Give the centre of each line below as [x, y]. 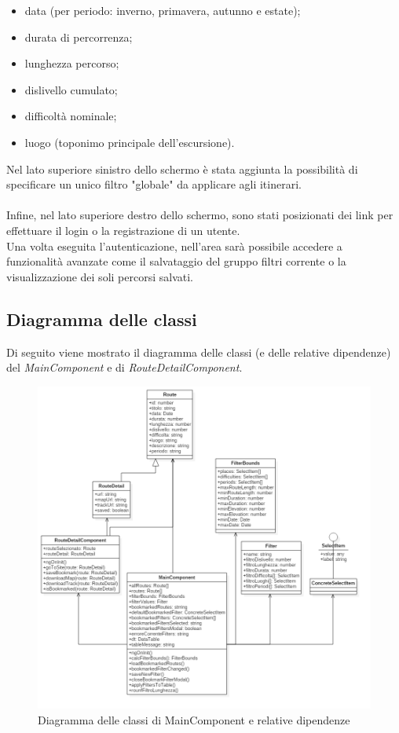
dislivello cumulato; [71, 89]
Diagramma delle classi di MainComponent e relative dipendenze [194, 719]
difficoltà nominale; [71, 116]
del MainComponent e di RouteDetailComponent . [124, 367]
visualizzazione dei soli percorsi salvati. [100, 276]
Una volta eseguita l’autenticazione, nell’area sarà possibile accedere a [174, 246]
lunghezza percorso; [72, 63]
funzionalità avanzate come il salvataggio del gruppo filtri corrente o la [176, 261]
